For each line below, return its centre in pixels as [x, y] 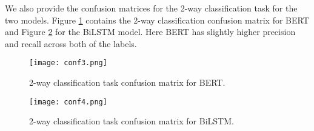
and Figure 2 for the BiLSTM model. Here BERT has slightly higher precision [150, 32]
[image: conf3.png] [68, 63]
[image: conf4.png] [68, 102]
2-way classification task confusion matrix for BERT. [127, 82]
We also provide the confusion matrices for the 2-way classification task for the [151, 8]
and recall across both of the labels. [71, 43]
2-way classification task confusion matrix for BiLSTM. [132, 121]
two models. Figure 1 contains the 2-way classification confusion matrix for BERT [157, 20]
